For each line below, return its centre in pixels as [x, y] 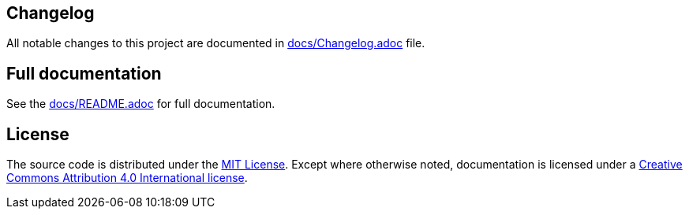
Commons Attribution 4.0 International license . [127, 178]
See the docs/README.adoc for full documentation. [141, 104]
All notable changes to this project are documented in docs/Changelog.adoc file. [216, 43]
